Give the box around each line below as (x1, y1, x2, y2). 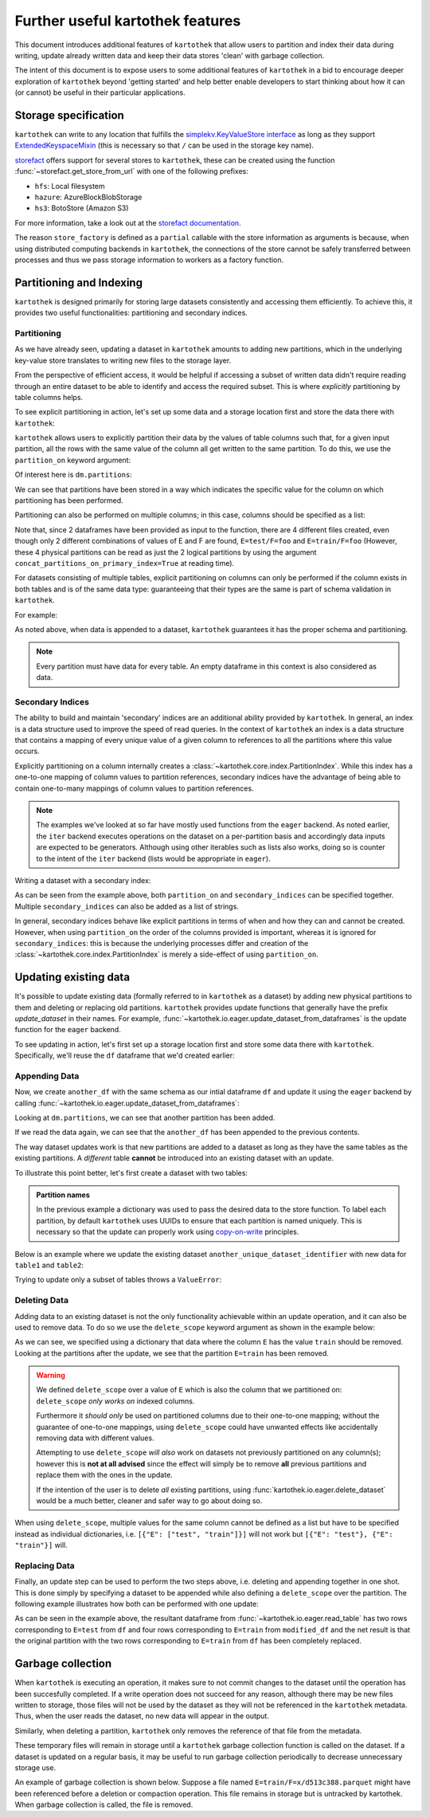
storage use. (14, 1762, 56, 1773)
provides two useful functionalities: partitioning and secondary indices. (14, 308, 248, 318)
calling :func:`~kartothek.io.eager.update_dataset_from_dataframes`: (14, 1098, 240, 1108)
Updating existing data (14, 971, 131, 984)
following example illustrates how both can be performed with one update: (14, 1599, 259, 1609)
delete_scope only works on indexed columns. (36, 1396, 195, 1406)
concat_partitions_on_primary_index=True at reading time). (14, 559, 235, 567)
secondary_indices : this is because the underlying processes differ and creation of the (14, 938, 309, 948)
